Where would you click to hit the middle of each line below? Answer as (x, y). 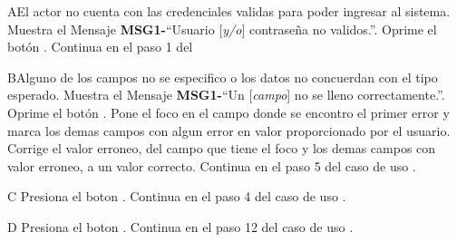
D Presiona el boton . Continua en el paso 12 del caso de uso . (180, 226)
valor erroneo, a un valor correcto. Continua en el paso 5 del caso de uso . (212, 165)
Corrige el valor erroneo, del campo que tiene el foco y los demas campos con (222, 148)
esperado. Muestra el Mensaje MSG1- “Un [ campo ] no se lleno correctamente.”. (226, 95)
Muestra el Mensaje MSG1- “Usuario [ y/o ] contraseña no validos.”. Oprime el (222, 29)
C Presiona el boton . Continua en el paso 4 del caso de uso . (177, 196)
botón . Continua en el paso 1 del (100, 47)
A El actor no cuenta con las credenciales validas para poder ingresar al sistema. (229, 11)
